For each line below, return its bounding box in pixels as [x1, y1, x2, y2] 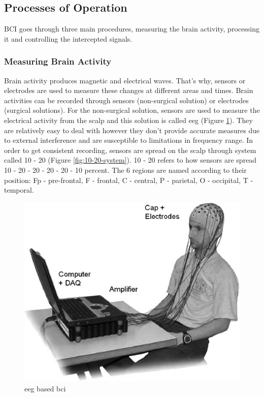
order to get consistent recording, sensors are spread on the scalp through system [4, 144, 256, 155]
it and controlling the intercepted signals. [4, 33, 133, 44]
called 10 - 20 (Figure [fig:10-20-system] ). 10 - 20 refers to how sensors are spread [4, 155, 257, 165]
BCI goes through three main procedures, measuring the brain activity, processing [4, 23, 259, 34]
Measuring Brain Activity [4, 55, 112, 68]
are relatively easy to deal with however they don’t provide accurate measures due [4, 125, 260, 135]
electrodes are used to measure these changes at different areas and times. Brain [4, 85, 253, 96]
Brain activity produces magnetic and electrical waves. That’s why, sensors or [4, 75, 246, 85]
